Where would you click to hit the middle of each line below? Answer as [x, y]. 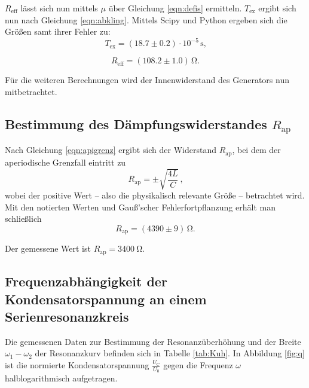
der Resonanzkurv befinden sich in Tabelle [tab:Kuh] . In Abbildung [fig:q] [170, 353]
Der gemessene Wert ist [48, 248]
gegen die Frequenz [198, 364]
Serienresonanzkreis [67, 316]
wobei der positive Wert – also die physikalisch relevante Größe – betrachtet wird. [155, 195]
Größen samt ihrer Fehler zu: [58, 31]
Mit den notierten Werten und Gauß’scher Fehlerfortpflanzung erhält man [140, 207]
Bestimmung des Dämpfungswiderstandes [136, 123]
